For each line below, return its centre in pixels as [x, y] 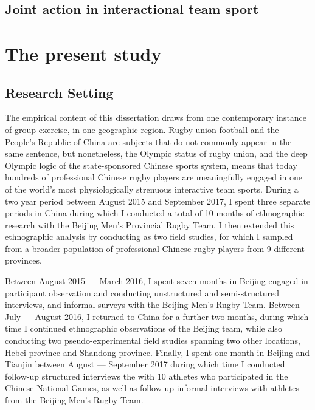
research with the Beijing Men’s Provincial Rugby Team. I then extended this [150, 224]
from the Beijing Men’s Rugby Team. [74, 400]
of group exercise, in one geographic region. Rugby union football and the [142, 129]
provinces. [23, 260]
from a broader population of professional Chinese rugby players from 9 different [155, 248]
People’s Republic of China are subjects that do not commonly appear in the [148, 141]
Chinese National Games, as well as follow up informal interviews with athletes [152, 388]
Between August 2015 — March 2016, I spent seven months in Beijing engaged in [157, 281]
